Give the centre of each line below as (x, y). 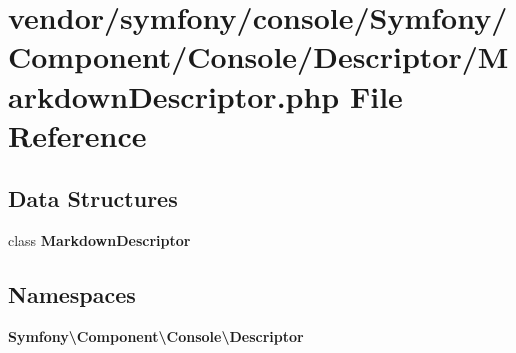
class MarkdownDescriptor (99, 240)
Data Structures (93, 198)
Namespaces (72, 294)
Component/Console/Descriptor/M (258, 56)
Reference (77, 134)
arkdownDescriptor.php (174, 95)
